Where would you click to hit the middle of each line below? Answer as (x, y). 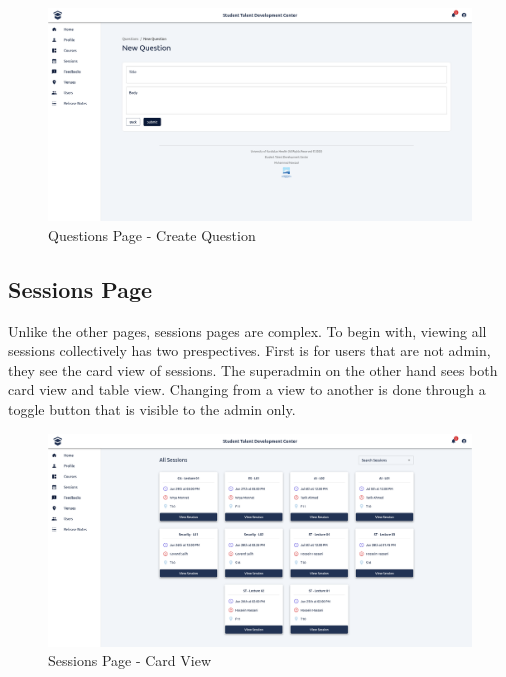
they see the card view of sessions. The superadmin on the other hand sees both (253, 369)
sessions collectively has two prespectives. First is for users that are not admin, (249, 350)
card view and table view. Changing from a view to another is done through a (247, 389)
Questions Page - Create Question (152, 234)
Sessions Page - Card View (129, 660)
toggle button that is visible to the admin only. (152, 409)
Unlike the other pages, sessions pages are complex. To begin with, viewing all (247, 330)
